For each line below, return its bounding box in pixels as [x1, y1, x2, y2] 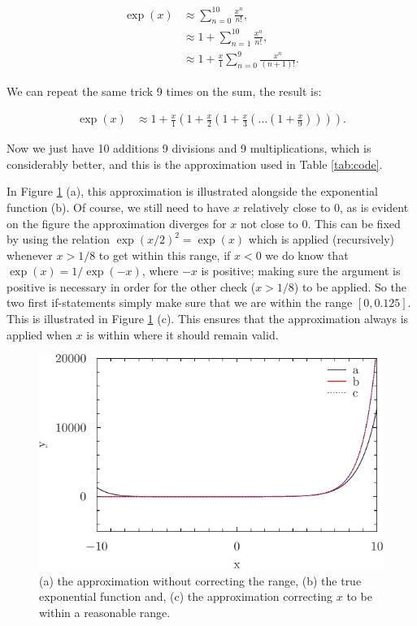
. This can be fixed [307, 214, 401, 231]
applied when [7, 326, 72, 343]
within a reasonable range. [39, 603, 171, 620]
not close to [240, 214, 298, 231]
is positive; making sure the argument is [201, 262, 401, 279]
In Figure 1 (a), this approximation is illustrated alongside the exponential [7, 183, 378, 200]
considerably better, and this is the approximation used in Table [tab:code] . [7, 155, 383, 172]
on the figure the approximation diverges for [7, 214, 227, 231]
